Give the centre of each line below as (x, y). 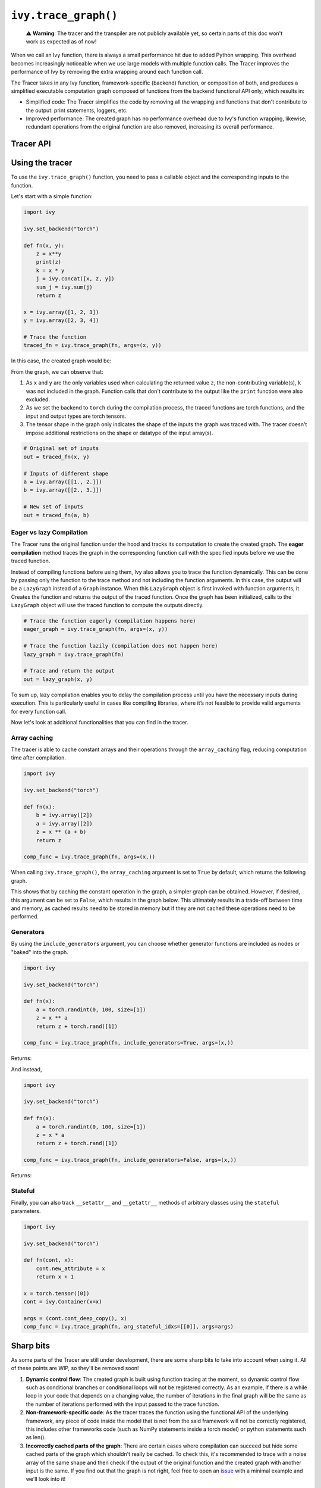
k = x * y (50, 270)
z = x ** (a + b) (61, 832)
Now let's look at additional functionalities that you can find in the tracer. (100, 722)
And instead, (26, 1069)
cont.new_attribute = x (70, 1268)
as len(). (36, 1437)
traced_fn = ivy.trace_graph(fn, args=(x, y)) (92, 346)
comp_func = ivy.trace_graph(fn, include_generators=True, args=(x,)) (129, 1043)
